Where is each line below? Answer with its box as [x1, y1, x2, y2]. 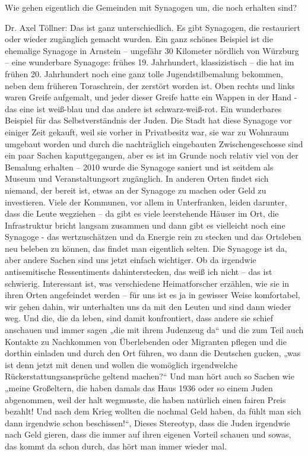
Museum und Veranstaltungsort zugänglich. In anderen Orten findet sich [5, 172, 269, 185]
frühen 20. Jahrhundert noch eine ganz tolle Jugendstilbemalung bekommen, [5, 67, 283, 80]
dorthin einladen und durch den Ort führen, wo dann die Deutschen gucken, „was [5, 347, 301, 359]
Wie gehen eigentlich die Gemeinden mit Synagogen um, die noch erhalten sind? [5, 1, 297, 13]
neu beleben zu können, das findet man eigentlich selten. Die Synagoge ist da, [5, 242, 287, 254]
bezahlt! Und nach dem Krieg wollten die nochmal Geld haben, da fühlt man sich [5, 405, 301, 417]
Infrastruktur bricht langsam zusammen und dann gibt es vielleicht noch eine [5, 218, 285, 231]
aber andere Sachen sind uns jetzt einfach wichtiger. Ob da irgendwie [5, 254, 256, 266]
